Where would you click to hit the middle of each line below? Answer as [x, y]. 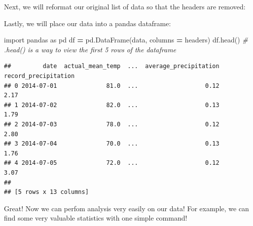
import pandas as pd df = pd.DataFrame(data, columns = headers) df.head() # [126, 40]
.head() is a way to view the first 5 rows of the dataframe [90, 49]
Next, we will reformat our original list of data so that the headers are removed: [125, 6]
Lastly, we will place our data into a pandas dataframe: [88, 23]
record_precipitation [39, 76]
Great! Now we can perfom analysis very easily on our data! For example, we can [126, 208]
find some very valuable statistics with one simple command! [96, 218]
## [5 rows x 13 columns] [46, 192]
